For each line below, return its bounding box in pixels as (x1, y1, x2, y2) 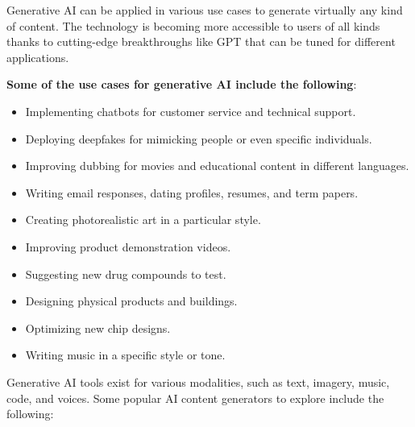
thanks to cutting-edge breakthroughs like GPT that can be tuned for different (6, 33, 396, 50)
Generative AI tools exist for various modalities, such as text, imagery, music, (6, 373, 390, 390)
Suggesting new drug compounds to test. (25, 265, 226, 282)
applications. (6, 48, 69, 65)
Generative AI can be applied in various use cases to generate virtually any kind (6, 2, 403, 18)
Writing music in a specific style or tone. (25, 346, 226, 363)
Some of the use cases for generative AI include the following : (6, 76, 357, 93)
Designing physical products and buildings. (25, 292, 238, 309)
